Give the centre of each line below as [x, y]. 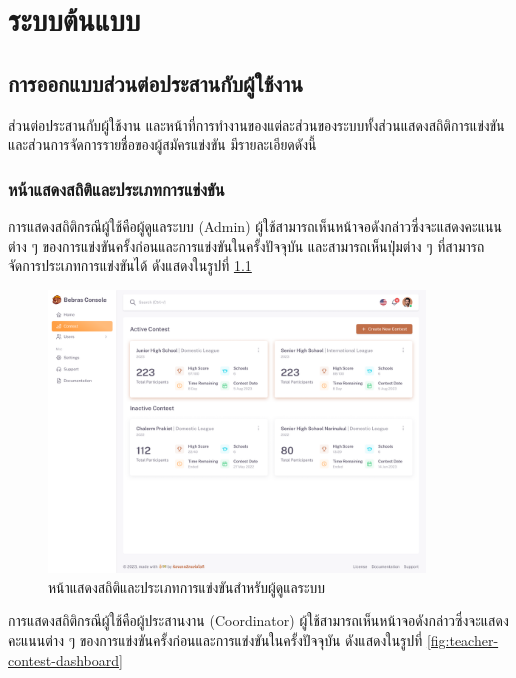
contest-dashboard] [65, 659]
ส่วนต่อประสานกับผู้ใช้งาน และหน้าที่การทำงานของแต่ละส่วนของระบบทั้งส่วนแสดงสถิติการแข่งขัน [256, 124]
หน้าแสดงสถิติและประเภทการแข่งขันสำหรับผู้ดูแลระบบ [187, 586]
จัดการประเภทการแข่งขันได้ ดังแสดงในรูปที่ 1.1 [130, 265]
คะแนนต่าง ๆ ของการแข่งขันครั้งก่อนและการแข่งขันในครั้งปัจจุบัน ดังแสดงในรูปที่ [215, 640]
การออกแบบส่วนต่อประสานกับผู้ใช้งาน [155, 82]
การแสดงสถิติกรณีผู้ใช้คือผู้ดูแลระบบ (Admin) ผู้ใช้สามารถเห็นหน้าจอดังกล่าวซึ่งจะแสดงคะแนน [255, 225]
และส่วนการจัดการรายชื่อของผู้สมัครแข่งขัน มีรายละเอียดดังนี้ [162, 144]
